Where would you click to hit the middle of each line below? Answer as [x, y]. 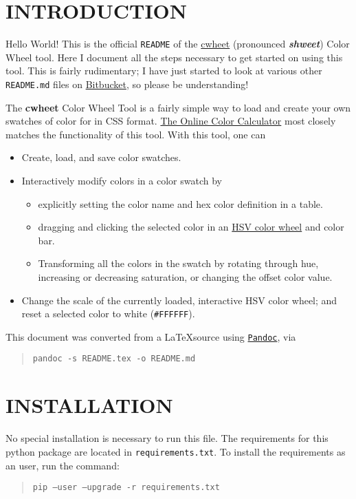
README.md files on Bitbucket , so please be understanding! [127, 84]
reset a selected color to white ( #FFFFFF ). [108, 314]
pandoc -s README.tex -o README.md [114, 359]
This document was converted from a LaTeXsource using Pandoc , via [151, 336]
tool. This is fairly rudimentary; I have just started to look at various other [164, 71]
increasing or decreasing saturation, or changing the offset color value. [185, 276]
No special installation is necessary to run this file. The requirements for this [167, 438]
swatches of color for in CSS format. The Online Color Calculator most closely [171, 121]
